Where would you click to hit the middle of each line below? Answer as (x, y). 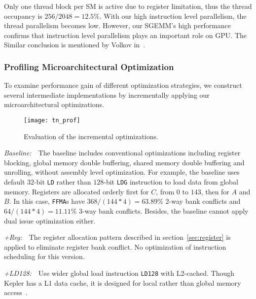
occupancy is (23, 16)
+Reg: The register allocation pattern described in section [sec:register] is (117, 237)
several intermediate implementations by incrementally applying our (107, 94)
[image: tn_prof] (52, 120)
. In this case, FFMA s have (47, 201)
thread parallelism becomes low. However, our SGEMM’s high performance (118, 25)
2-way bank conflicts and (203, 201)
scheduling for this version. (44, 256)
